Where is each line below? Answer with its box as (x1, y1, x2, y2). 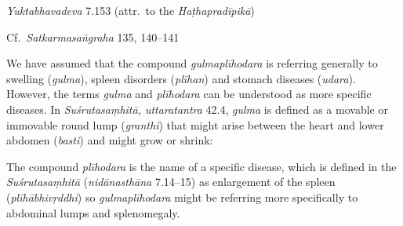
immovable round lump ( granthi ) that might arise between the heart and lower (6, 116, 384, 133)
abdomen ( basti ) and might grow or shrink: (6, 132, 213, 148)
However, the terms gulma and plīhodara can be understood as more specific (6, 86, 372, 102)
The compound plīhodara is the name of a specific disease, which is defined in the (6, 158, 397, 174)
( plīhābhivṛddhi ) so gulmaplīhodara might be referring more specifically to (6, 188, 358, 205)
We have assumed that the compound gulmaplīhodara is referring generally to (6, 55, 378, 71)
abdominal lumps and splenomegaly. (6, 204, 180, 221)
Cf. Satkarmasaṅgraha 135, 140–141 (6, 28, 180, 45)
